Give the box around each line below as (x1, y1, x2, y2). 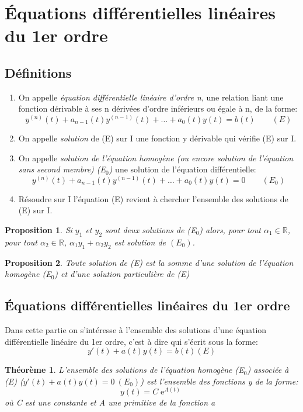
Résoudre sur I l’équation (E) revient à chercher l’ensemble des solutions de (18, 192, 288, 205)
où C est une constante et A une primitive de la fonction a (5, 396, 215, 408)
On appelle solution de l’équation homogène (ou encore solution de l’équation (18, 151, 294, 164)
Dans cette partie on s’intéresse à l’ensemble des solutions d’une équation (5, 323, 267, 335)
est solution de (114, 236, 166, 248)
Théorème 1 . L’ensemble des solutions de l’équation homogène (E (5, 363, 244, 376)
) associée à (247, 363, 289, 376)
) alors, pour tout (199, 223, 261, 236)
